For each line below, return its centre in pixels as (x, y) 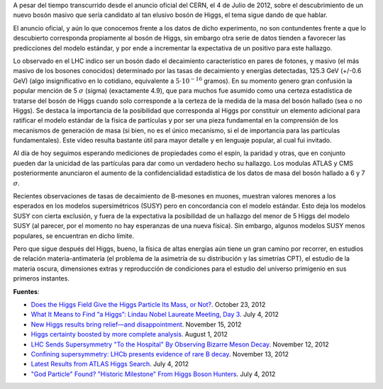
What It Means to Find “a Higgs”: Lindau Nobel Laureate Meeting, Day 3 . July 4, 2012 (155, 315)
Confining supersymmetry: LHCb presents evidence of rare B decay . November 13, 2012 (160, 354)
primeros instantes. (41, 278)
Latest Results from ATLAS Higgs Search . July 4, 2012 (110, 364)
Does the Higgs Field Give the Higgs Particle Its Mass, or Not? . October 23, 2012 (148, 304)
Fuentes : (26, 291)
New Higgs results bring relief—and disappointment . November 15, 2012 (136, 324)
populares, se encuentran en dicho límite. (74, 236)
